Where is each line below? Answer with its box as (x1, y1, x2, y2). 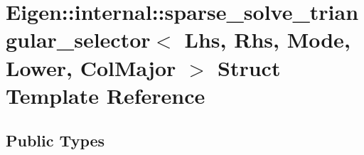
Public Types (6, 129, 105, 151)
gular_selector (6, 25, 151, 54)
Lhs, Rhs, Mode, (184, 25, 350, 54)
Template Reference (6, 80, 205, 109)
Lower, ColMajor (6, 53, 176, 82)
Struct (218, 53, 281, 82)
